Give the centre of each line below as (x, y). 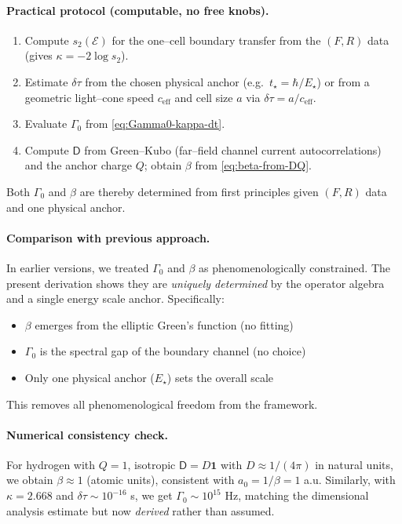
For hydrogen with (51, 464)
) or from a (343, 81)
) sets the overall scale (220, 377)
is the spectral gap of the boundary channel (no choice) (173, 351)
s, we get (152, 495)
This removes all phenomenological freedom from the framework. (162, 404)
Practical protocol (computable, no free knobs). (138, 10)
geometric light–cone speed (90, 97)
